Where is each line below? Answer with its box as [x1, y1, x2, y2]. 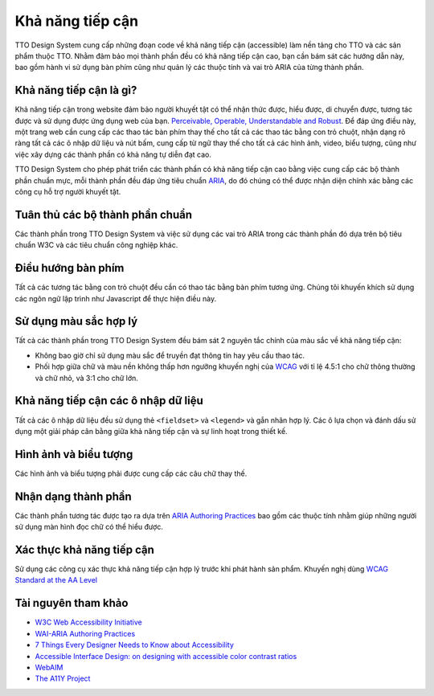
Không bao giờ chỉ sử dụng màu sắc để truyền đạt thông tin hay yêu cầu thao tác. [35, 350, 305, 360]
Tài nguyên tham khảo [14, 596, 129, 610]
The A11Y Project [35, 673, 91, 683]
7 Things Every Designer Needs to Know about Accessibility [35, 640, 235, 650]
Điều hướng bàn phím [14, 261, 125, 275]
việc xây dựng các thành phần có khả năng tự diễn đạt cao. [14, 149, 212, 159]
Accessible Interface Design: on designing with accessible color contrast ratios [35, 651, 297, 661]
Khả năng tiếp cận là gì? [14, 84, 137, 97]
